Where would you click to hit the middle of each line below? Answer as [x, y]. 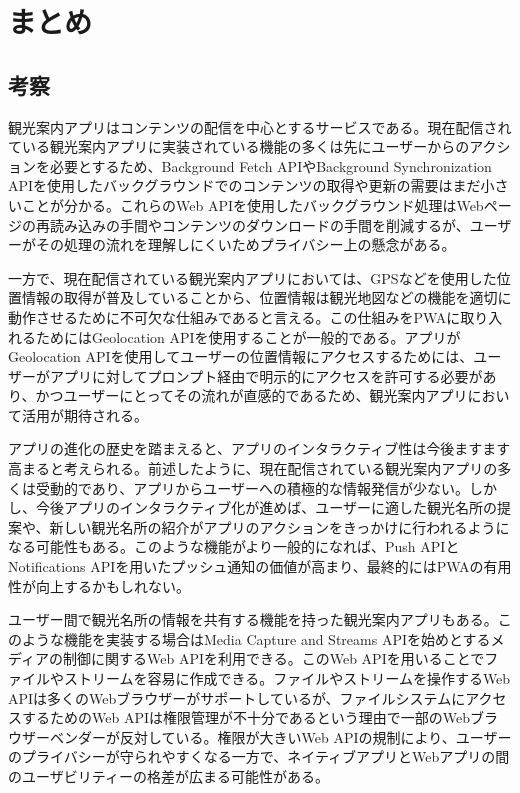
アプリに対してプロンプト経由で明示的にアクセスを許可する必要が [266, 375]
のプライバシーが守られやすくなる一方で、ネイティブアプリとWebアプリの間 [259, 756]
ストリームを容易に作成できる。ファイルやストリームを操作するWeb [287, 678]
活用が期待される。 [84, 414]
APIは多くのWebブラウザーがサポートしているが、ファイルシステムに [237, 697]
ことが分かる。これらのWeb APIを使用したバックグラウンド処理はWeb [252, 204]
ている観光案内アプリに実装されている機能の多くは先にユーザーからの [239, 146]
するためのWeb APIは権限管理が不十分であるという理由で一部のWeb [246, 717]
